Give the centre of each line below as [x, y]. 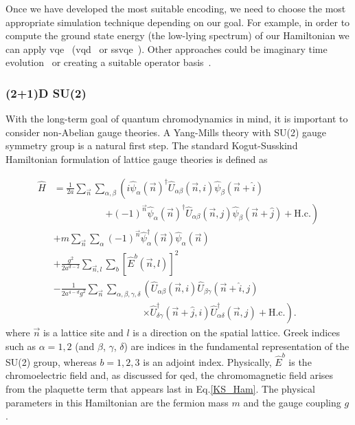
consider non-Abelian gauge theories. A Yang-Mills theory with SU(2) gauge [166, 132]
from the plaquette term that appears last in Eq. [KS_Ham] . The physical [160, 389]
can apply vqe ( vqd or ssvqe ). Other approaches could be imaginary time [167, 48]
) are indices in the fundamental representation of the [237, 346]
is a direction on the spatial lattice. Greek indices [237, 332]
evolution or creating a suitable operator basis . [108, 62]
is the [300, 361]
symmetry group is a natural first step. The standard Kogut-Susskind [152, 145]
